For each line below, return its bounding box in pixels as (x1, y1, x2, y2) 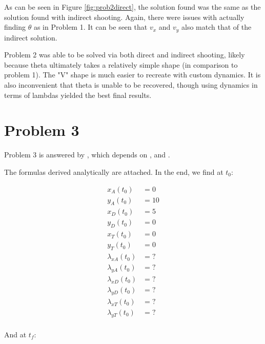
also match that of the (181, 22, 252, 32)
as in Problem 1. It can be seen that (33, 22, 148, 32)
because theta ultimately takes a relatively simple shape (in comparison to (4, 59, 238, 70)
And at (4, 329, 27, 339)
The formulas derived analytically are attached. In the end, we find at (4, 166, 223, 177)
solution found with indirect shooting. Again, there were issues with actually (4, 11, 244, 22)
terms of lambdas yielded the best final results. (4, 89, 152, 100)
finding (4, 22, 26, 32)
